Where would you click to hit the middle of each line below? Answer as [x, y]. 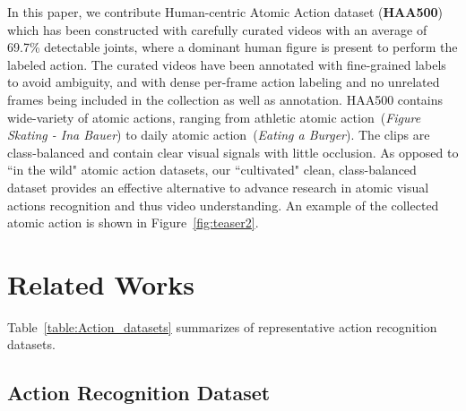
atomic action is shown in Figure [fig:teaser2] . [133, 223]
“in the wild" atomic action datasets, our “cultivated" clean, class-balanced [212, 170]
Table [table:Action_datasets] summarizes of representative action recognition [222, 326]
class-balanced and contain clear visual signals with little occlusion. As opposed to [233, 152]
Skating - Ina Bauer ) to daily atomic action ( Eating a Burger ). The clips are [219, 135]
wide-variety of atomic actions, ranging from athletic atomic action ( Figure [214, 117]
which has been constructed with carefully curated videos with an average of [217, 29]
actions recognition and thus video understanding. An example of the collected [223, 205]
